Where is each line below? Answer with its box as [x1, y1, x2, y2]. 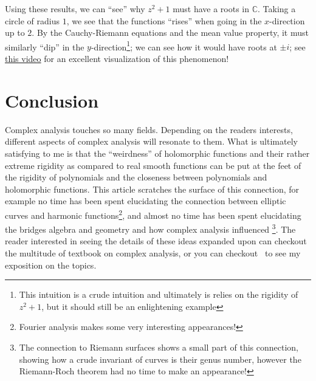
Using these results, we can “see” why [5, 2, 145, 15]
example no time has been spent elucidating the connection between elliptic [5, 194, 286, 207]
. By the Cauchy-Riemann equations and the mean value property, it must [32, 26, 309, 39]
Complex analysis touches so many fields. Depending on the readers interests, [5, 123, 293, 136]
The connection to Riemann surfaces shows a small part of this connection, [19, 340, 298, 353]
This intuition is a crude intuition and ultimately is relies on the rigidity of [19, 288, 298, 301]
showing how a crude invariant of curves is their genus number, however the [19, 352, 301, 365]
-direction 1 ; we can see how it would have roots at [91, 38, 277, 53]
